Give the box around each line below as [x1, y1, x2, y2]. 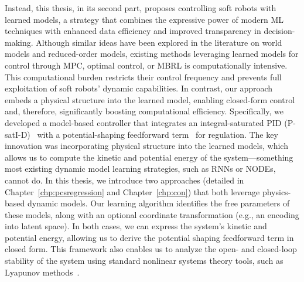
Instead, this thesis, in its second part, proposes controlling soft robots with [5, 2, 276, 13]
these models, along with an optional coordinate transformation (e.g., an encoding [5, 208, 299, 220]
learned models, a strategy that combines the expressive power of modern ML [5, 13, 283, 25]
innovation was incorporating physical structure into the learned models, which [5, 140, 288, 152]
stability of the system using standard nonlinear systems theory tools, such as [5, 254, 283, 267]
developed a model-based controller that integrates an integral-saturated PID [5, 116, 282, 128]
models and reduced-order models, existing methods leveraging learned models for [5, 47, 299, 60]
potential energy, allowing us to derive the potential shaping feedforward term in [5, 231, 294, 243]
